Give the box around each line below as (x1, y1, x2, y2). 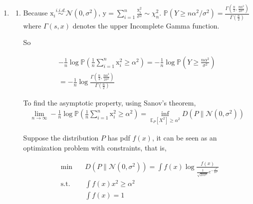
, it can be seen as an (152, 132, 217, 143)
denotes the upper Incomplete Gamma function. (72, 20, 220, 30)
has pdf (107, 132, 130, 143)
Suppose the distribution (23, 132, 99, 143)
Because (23, 7, 48, 18)
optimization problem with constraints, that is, (23, 142, 167, 152)
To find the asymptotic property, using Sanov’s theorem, (23, 97, 196, 107)
